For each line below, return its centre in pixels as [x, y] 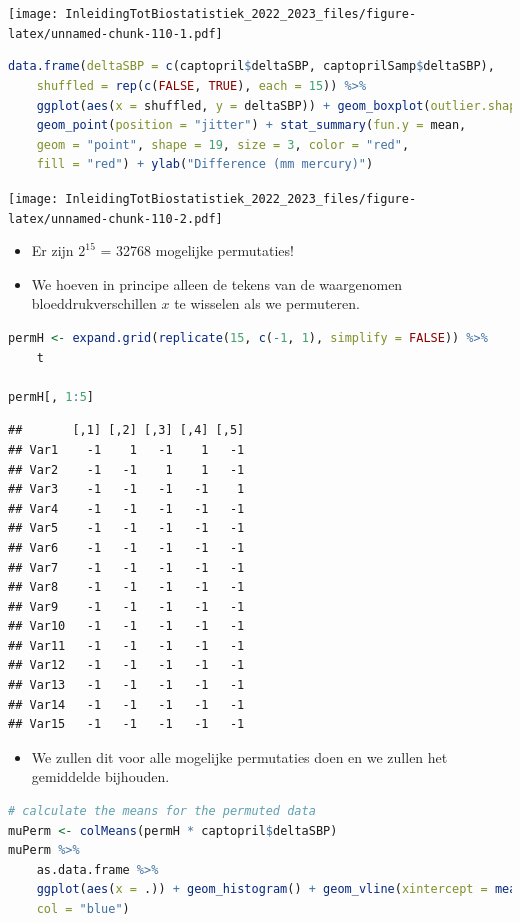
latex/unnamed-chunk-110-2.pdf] [115, 218]
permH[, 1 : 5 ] [51, 396]
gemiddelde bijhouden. [100, 776]
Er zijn [52, 250]
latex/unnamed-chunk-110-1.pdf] [115, 33]
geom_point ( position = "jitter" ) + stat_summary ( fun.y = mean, [251, 125]
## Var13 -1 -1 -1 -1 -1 [126, 685]
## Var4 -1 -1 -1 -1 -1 [126, 508]
